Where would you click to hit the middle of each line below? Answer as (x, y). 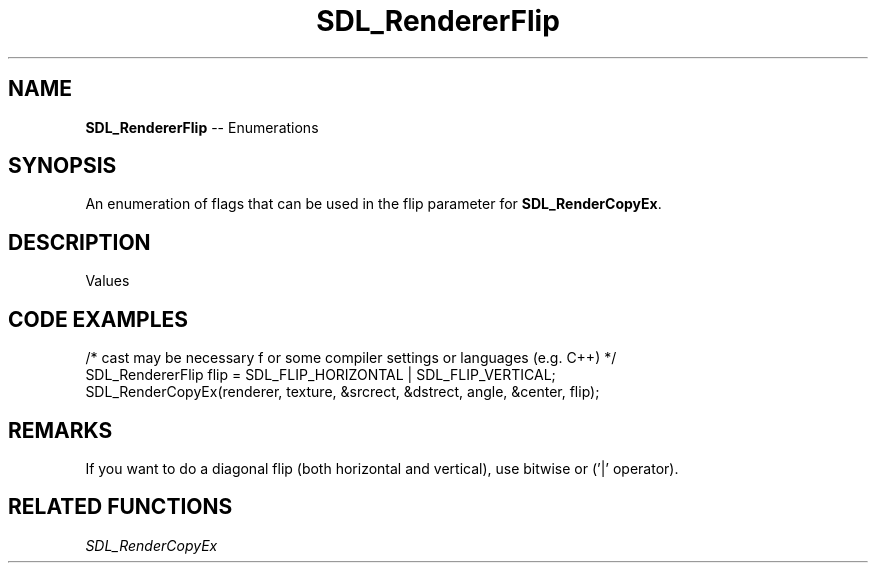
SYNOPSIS (62, 166)
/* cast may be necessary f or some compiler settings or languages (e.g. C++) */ (351, 358)
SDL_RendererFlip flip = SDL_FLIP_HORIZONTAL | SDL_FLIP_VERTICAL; (320, 375)
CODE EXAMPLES (98, 319)
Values (107, 281)
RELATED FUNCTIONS (120, 507)
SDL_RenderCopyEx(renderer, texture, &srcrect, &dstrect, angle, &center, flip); (342, 392)
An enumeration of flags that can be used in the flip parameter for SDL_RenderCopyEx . (373, 204)
